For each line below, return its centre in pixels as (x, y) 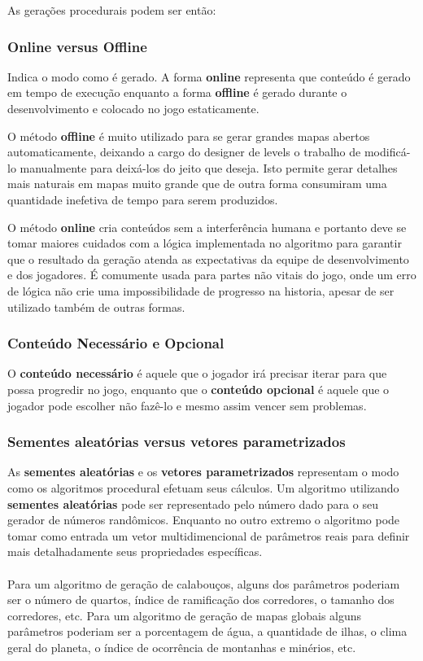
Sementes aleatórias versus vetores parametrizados (177, 442)
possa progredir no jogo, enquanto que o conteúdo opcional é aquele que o (198, 389)
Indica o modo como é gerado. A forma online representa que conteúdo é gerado (209, 76)
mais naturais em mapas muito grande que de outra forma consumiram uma (197, 184)
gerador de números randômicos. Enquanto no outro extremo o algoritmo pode (204, 520)
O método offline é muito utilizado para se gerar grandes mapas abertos (189, 136)
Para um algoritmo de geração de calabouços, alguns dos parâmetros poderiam (204, 583)
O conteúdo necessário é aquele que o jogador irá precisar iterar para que (197, 373)
